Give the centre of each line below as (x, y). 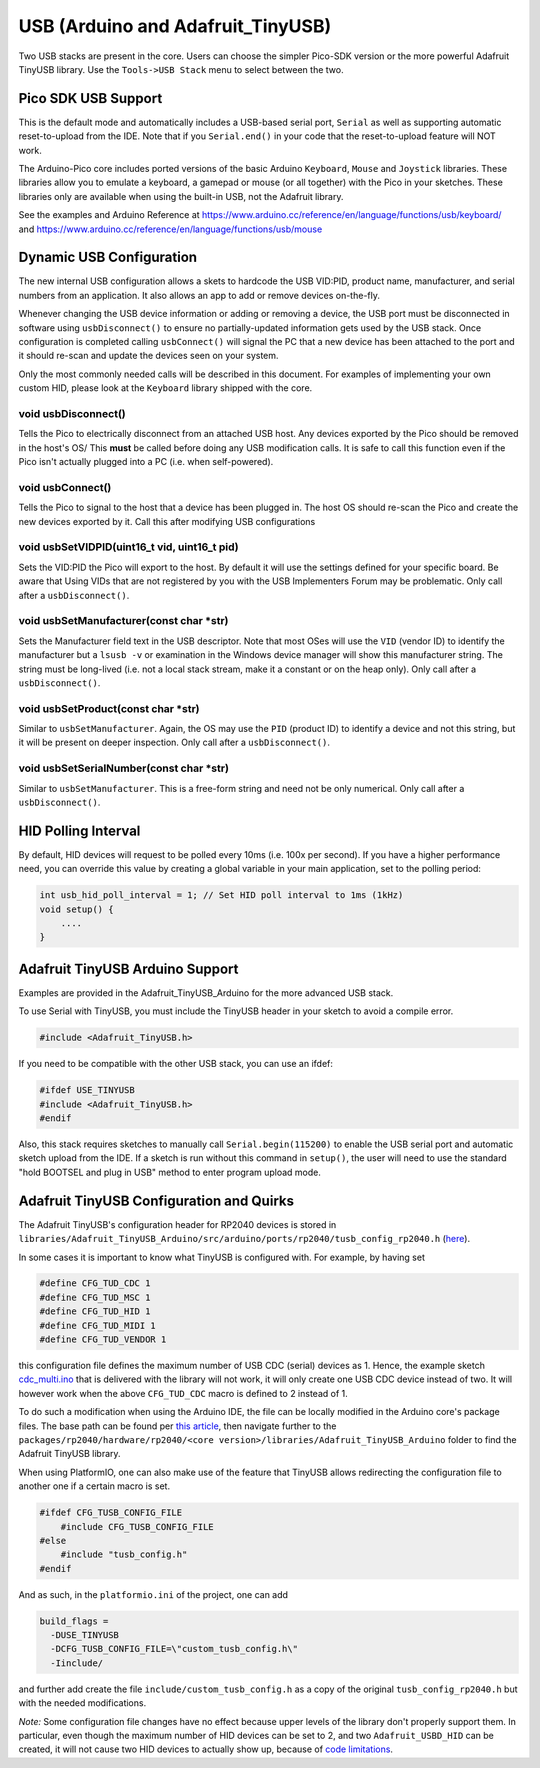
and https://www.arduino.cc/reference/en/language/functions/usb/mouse (170, 229)
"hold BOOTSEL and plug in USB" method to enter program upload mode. (170, 1172)
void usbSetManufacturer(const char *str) (123, 621)
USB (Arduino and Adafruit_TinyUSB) (175, 26)
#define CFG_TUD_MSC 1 (95, 1297)
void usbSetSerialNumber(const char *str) (124, 768)
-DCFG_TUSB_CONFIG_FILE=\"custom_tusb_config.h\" (174, 1649)
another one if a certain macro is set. (94, 1486)
